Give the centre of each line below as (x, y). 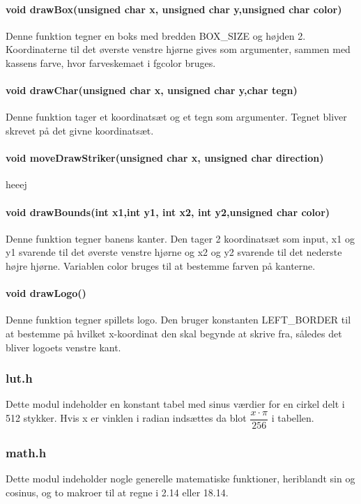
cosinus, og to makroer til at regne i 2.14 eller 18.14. (117, 492)
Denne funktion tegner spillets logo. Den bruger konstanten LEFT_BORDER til (178, 320)
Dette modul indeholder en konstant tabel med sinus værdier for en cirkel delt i (175, 404)
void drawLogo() (46, 293)
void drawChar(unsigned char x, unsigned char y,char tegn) (152, 90)
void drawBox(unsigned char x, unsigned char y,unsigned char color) (174, 9)
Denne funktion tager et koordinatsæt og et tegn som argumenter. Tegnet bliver (176, 117)
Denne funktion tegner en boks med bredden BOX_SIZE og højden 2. (156, 35)
